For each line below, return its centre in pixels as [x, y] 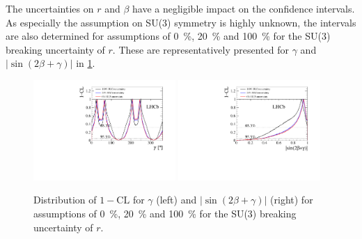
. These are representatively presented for [201, 49]
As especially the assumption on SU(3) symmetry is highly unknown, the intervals [181, 22]
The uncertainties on [50, 8]
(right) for [292, 200]
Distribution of [65, 200]
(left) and [176, 200]
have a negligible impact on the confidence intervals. [244, 8]
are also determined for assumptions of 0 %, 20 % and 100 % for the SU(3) [168, 36]
